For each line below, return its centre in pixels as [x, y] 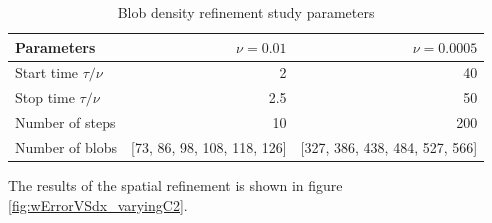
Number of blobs [66, 146]
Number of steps [65, 122]
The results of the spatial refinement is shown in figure [175, 185]
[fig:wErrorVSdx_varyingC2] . [98, 204]
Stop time [45, 97]
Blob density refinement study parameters [246, 12]
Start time [47, 72]
